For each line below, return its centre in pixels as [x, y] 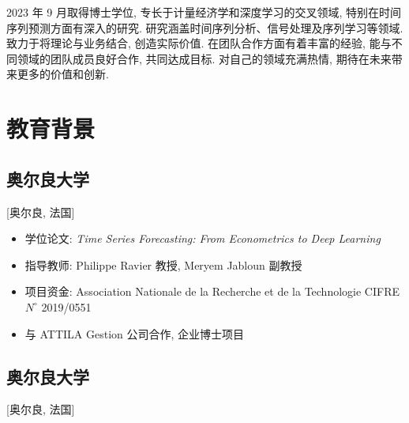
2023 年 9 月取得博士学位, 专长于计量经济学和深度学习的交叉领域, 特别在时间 [204, 12]
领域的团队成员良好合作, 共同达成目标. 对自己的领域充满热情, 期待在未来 [204, 58]
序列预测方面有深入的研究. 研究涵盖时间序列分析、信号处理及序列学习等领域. [205, 27]
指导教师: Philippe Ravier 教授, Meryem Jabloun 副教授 [163, 264]
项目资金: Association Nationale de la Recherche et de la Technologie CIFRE [212, 291]
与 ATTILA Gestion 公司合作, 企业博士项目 [135, 333]
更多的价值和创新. [63, 74]
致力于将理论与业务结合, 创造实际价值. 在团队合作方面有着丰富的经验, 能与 [199, 43]
